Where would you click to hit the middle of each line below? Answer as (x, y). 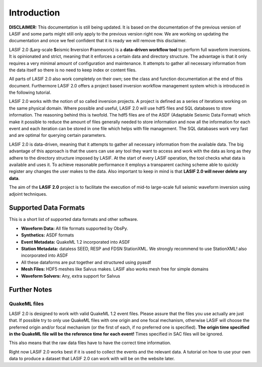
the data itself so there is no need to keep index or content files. (73, 70)
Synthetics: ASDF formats (48, 235)
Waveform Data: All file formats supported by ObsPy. (74, 228)
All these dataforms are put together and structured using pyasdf (86, 262)
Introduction (34, 13)
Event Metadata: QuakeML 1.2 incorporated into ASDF (76, 242)
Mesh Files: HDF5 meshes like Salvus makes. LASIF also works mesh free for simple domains (115, 269)
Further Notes (31, 290)
